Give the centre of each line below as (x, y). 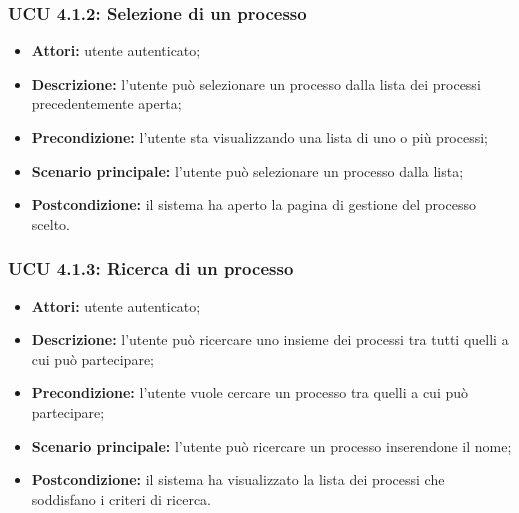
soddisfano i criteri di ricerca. (121, 498)
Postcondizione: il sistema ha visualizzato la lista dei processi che (238, 479)
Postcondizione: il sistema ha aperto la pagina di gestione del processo (253, 204)
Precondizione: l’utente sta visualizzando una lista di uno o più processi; (260, 137)
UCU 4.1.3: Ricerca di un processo (151, 268)
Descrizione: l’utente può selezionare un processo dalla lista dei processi (256, 83)
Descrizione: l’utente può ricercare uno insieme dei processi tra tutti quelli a (270, 339)
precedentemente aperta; (106, 103)
